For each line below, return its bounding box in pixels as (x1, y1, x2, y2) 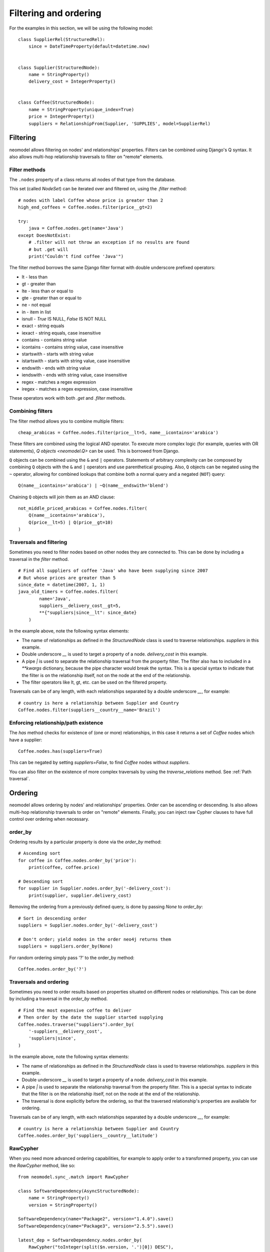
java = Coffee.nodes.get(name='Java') (28, 225, 124, 231)
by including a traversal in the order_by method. (9, 996, 108, 1002)
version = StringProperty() (28, 1202, 97, 1208)
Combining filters (9, 408, 52, 415)
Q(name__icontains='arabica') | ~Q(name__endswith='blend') (18, 483, 168, 488)
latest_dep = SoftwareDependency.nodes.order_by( (18, 1237, 142, 1243)
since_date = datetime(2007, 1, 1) (18, 581, 105, 587)
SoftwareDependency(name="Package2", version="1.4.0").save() (18, 1216, 174, 1222)
